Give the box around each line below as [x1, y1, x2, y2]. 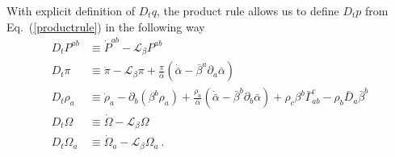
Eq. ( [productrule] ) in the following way [6, 18, 205, 35]
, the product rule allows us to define [156, 2, 339, 19]
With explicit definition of [6, 2, 136, 19]
